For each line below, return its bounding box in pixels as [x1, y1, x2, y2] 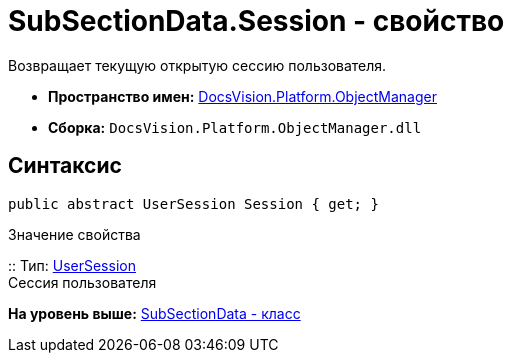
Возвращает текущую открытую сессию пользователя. [8, 56, 387, 74]
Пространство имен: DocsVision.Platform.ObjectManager [48, 87, 437, 105]
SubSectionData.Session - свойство [8, 4, 505, 38]
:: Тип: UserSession [8, 256, 136, 274]
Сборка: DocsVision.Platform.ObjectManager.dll [48, 118, 422, 136]
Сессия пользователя [8, 273, 157, 291]
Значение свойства [8, 225, 141, 243]
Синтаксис [8, 153, 122, 179]
